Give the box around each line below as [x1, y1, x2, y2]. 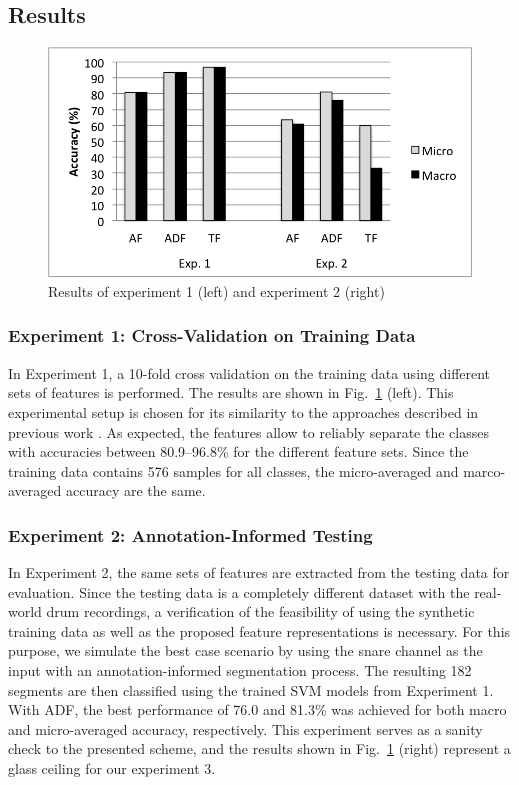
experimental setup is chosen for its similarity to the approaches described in [8, 401, 479, 422]
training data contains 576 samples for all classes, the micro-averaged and [8, 460, 459, 481]
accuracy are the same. [65, 480, 206, 501]
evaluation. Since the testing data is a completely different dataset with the [8, 581, 470, 602]
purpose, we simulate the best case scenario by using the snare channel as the [8, 640, 483, 661]
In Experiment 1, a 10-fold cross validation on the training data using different [8, 362, 491, 383]
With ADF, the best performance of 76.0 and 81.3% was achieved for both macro [8, 699, 507, 720]
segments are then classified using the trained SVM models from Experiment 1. [8, 679, 494, 700]
